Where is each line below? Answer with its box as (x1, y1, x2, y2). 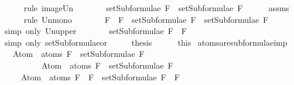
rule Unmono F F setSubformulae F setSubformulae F (23, 13, 269, 25)
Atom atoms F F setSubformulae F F (20, 70, 180, 83)
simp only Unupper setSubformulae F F (4, 25, 187, 37)
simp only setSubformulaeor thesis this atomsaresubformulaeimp (4, 36, 288, 48)
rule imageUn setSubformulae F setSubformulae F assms (23, 2, 289, 13)
